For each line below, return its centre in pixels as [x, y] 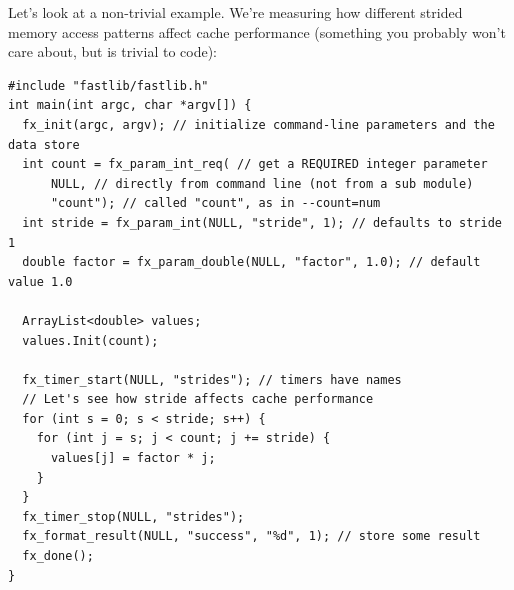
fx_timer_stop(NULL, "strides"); [133, 516]
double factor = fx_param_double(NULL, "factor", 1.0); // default [251, 262]
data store [44, 144]
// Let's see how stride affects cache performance [198, 399]
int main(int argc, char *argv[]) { [130, 105]
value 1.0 [40, 281]
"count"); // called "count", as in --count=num [215, 203]
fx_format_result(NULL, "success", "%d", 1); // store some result [251, 536]
